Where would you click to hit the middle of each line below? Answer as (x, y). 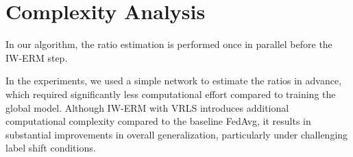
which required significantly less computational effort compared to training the (171, 94)
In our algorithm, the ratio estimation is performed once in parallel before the (169, 44)
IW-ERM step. (37, 57)
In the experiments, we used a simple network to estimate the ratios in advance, (174, 81)
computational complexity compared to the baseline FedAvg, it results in (158, 121)
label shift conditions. (51, 148)
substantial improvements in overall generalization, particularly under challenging (177, 134)
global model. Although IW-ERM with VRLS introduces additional (147, 107)
